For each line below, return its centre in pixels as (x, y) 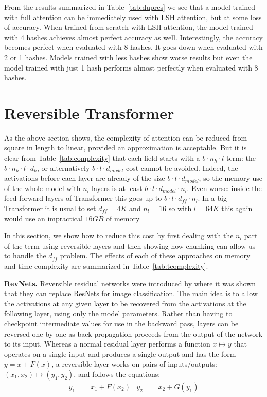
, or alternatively (63, 168)
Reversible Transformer (89, 113)
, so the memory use (231, 178)
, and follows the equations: (117, 374)
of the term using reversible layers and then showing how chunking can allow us (130, 245)
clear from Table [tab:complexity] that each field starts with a (102, 158)
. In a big (212, 198)
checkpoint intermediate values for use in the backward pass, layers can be (121, 323)
